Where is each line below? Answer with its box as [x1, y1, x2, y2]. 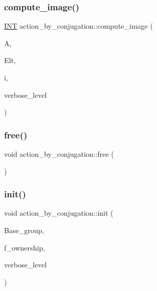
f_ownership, [4, 242, 45, 253]
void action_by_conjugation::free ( [4, 149, 114, 159]
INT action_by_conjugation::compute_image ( [4, 20, 153, 31]
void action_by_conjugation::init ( [4, 207, 114, 218]
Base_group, [4, 225, 44, 235]
